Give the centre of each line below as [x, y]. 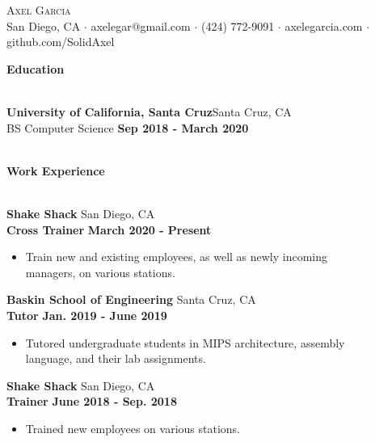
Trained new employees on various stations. [133, 428]
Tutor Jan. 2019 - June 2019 [87, 315]
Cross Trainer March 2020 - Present [109, 229]
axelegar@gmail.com [141, 25]
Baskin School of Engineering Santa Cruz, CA [131, 299]
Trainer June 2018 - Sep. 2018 [92, 401]
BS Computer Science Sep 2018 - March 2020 [128, 127]
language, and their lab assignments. [116, 358]
